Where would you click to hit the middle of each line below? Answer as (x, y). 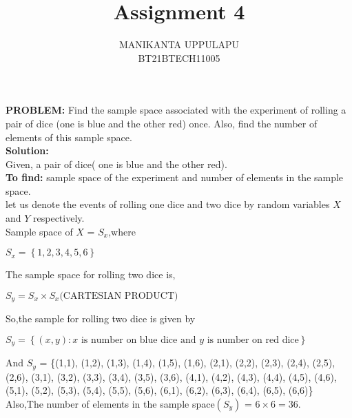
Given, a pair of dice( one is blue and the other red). (116, 164)
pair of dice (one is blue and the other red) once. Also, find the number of (162, 123)
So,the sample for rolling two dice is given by (101, 318)
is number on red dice (253, 340)
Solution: (27, 150)
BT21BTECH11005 (179, 58)
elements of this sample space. (69, 137)
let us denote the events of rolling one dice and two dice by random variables (168, 204)
